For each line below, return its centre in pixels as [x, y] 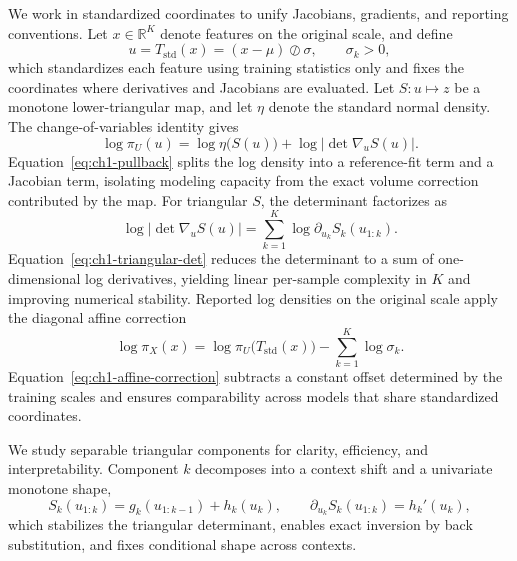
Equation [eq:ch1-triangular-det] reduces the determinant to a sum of [221, 258]
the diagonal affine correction [97, 317]
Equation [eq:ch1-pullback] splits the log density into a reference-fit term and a [251, 160]
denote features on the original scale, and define [306, 32]
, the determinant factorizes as [353, 199]
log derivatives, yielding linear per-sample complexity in [256, 278]
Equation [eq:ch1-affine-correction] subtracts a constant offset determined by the [255, 375]
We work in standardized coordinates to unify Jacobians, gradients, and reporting [258, 13]
